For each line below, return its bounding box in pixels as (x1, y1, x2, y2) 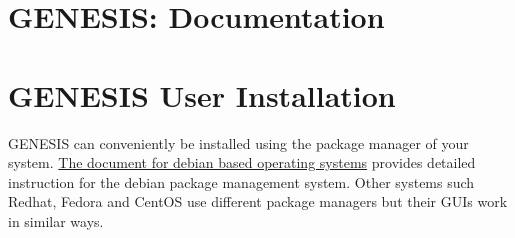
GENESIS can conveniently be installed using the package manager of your (8, 132, 469, 153)
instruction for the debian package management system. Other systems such (8, 171, 475, 192)
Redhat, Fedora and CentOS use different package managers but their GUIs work (8, 191, 508, 212)
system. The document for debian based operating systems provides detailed (8, 152, 476, 173)
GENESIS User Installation (8, 74, 396, 115)
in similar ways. (8, 210, 104, 231)
